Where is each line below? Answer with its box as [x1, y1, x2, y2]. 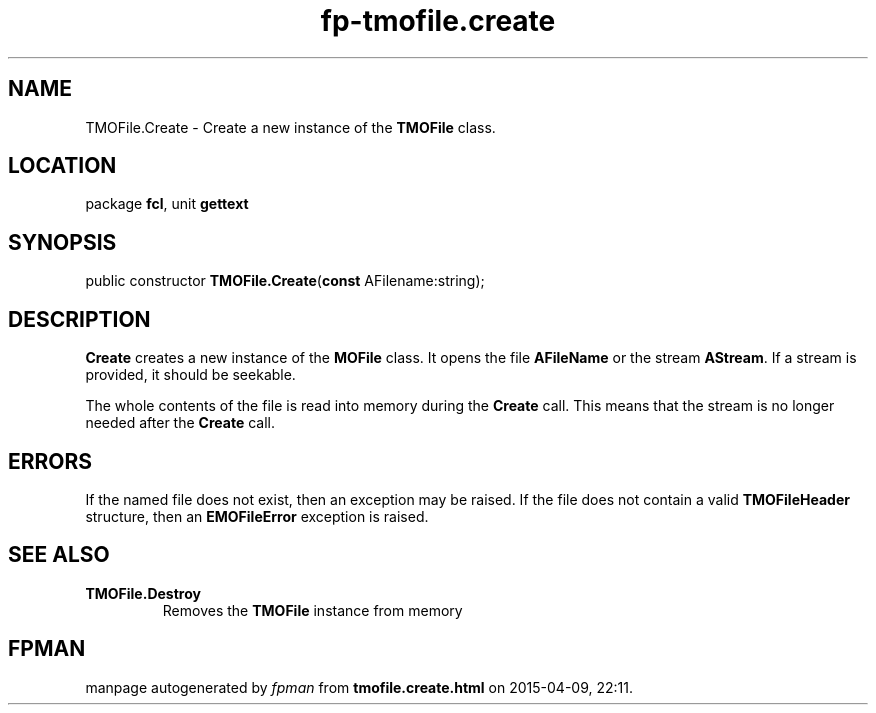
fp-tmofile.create [320, 4, 556, 38]
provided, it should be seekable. [85, 366, 296, 384]
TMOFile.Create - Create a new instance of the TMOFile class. [85, 118, 496, 136]
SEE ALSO [8, 542, 110, 568]
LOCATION [8, 153, 117, 179]
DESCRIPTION [8, 306, 151, 332]
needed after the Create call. [85, 414, 275, 432]
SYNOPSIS [8, 229, 117, 255]
